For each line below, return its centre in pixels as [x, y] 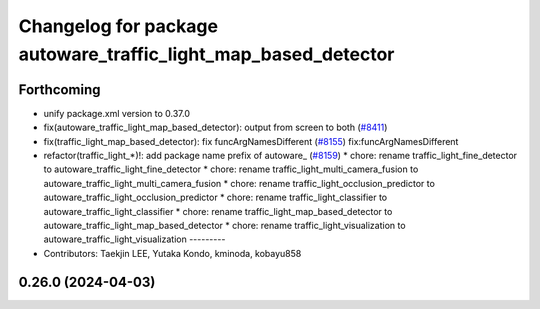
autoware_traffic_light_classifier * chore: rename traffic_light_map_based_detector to [218, 211]
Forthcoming [59, 89]
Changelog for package [118, 26]
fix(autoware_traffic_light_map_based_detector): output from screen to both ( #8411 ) [215, 127]
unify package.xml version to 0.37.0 [116, 113]
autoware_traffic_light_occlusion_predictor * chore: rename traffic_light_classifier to [215, 197]
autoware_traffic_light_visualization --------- [134, 239]
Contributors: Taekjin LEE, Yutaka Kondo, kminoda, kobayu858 [172, 253]
